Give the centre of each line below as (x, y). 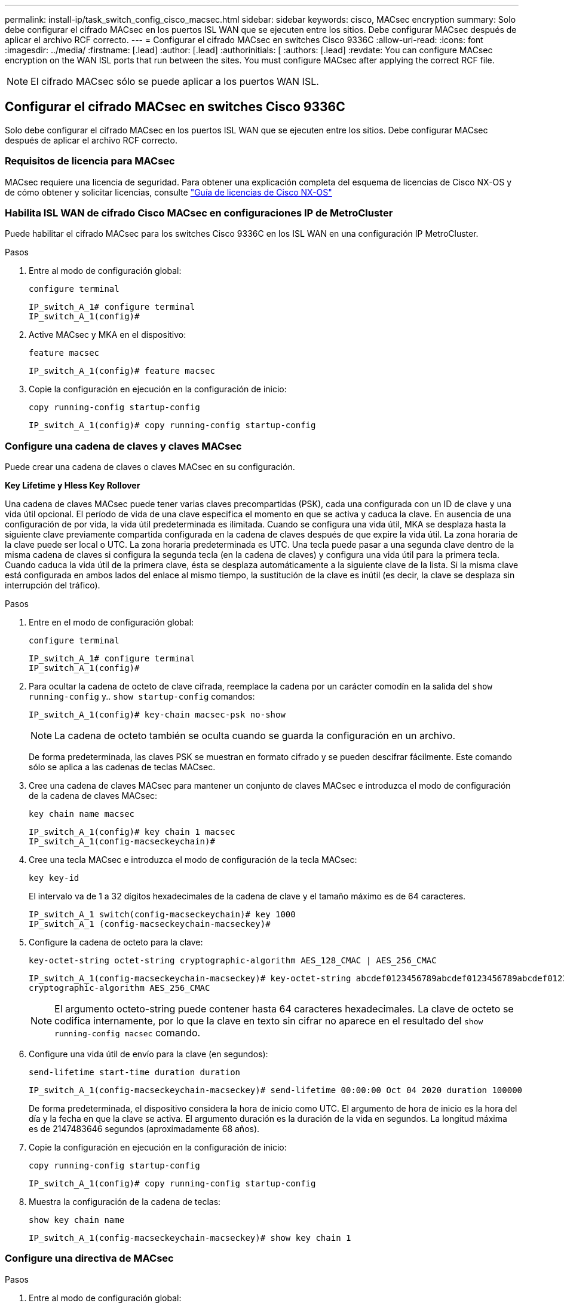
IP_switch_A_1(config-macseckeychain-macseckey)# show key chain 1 (190, 1238)
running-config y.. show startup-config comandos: (142, 697)
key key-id (54, 878)
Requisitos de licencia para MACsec (90, 161)
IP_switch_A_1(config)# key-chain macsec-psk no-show (157, 715)
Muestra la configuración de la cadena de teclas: (125, 1202)
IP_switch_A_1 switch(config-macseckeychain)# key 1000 (162, 915)
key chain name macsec (82, 814)
